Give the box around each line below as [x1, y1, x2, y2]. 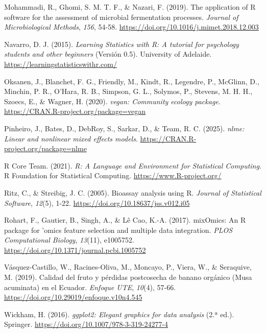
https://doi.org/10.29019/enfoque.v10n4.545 [4, 292, 142, 302]
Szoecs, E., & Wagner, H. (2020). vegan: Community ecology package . [4, 96, 221, 106]
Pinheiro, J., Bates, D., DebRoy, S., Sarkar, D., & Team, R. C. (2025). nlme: [4, 123, 245, 133]
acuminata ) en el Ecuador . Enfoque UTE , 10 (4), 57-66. [4, 281, 176, 292]
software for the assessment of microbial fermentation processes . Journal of [4, 11, 238, 22]
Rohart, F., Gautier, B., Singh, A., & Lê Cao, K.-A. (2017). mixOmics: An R [4, 215, 246, 225]
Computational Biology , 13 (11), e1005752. [4, 234, 134, 245]
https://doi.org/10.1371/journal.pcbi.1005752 [4, 244, 146, 255]
